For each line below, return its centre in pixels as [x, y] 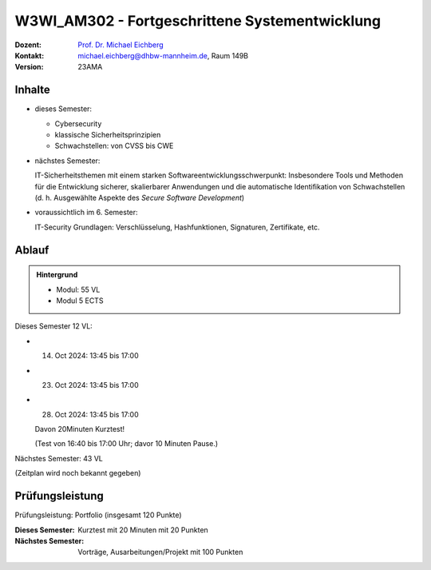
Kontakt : [30, 55]
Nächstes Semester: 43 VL [59, 458]
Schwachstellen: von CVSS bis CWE [114, 146]
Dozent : [28, 45]
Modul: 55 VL [78, 289]
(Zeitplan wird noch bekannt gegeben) [78, 473]
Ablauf [32, 250]
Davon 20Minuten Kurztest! [80, 429]
